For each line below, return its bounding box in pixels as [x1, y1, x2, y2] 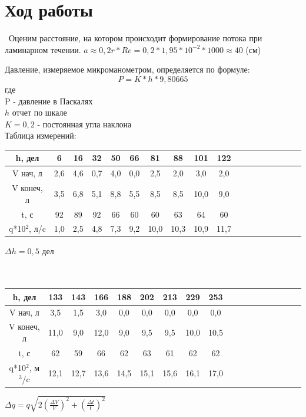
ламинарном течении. [5, 43, 81, 55]
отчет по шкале [12, 106, 67, 119]
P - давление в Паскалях [5, 94, 93, 107]
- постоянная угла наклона [37, 117, 132, 130]
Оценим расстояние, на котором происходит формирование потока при [8, 32, 262, 44]
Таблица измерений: [5, 129, 76, 142]
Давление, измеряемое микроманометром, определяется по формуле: [5, 63, 250, 75]
